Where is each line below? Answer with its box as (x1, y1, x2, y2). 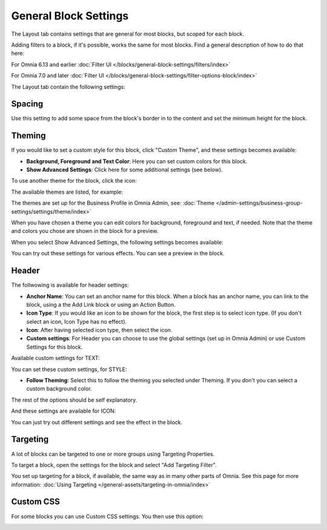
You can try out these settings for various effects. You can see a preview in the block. (11, 250, 225, 257)
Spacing (11, 99, 44, 109)
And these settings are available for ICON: (11, 407, 116, 414)
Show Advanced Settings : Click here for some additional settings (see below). (26, 166, 223, 174)
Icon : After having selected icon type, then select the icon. (26, 327, 173, 334)
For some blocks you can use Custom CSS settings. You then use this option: (11, 512, 204, 520)
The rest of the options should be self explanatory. (11, 396, 137, 404)
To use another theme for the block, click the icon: (11, 177, 137, 185)
